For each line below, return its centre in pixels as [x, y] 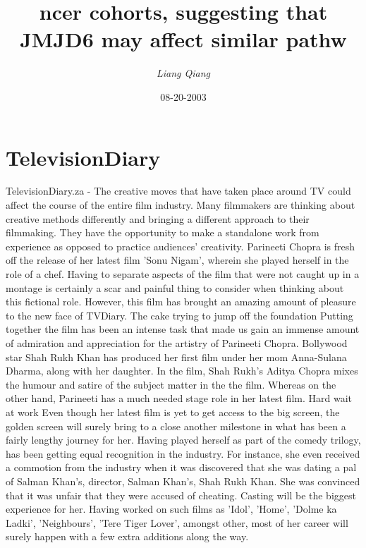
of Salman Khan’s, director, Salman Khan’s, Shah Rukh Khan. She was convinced [183, 481]
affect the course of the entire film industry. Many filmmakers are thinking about [181, 205]
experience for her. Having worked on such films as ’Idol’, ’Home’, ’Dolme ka [171, 509]
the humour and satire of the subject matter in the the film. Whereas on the [171, 384]
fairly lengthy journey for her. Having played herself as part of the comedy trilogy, [183, 440]
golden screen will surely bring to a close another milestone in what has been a [176, 426]
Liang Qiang [183, 73]
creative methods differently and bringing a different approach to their [158, 218]
